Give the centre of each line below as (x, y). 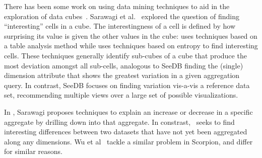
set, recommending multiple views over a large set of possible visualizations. (121, 95)
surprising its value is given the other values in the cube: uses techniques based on (131, 35)
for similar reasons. (33, 151)
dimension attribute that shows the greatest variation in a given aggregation (122, 75)
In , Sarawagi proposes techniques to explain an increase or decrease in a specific (128, 111)
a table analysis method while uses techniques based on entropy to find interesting (131, 46)
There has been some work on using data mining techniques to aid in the (117, 6)
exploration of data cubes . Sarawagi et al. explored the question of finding (122, 16)
